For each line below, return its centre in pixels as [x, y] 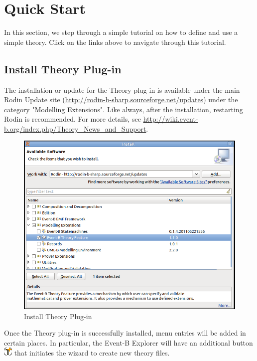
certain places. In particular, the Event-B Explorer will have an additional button [128, 342]
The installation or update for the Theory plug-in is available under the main [122, 90]
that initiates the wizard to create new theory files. [92, 353]
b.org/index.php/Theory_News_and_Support [75, 128]
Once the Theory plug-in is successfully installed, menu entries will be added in [125, 333]
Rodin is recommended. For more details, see [72, 119]
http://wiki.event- [171, 119]
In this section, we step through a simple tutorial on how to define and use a [121, 32]
